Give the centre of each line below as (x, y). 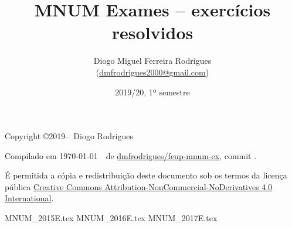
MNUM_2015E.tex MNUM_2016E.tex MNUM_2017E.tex (111, 218)
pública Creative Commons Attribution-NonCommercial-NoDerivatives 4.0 (139, 186)
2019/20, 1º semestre (152, 92)
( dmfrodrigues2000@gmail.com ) (152, 72)
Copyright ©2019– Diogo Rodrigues (69, 136)
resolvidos (152, 32)
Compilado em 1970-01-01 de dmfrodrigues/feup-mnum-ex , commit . (131, 155)
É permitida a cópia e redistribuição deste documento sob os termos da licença (146, 175)
